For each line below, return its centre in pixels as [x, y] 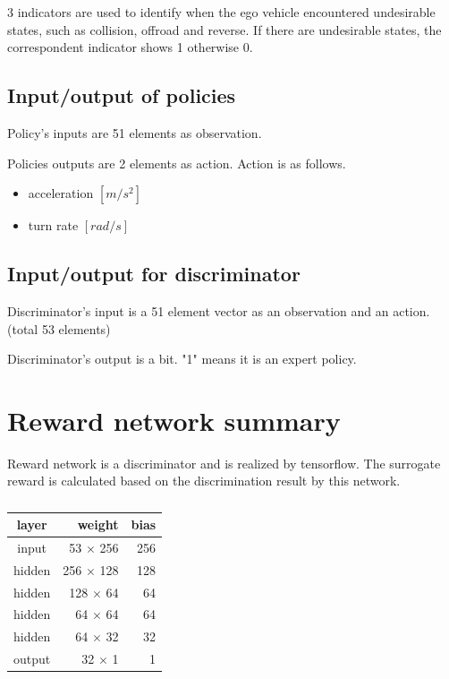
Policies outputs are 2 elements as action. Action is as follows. [177, 163]
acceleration [61, 193]
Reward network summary [174, 420]
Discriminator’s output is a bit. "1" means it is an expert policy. [182, 359]
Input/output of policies [122, 95]
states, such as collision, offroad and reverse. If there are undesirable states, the [224, 29]
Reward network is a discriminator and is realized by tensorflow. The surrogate [224, 463]
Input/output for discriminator [154, 274]
